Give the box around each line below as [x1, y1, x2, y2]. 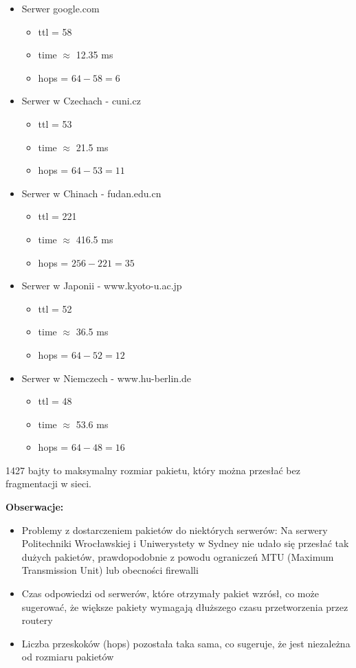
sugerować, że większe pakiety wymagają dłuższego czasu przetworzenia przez [21, 599, 348, 614]
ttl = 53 [38, 116, 72, 131]
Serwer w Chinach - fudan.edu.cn [21, 186, 162, 200]
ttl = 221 [38, 209, 77, 223]
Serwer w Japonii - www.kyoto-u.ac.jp [21, 278, 182, 293]
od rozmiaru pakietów [21, 649, 114, 664]
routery [21, 613, 53, 627]
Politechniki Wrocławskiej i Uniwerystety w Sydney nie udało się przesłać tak [21, 536, 349, 550]
